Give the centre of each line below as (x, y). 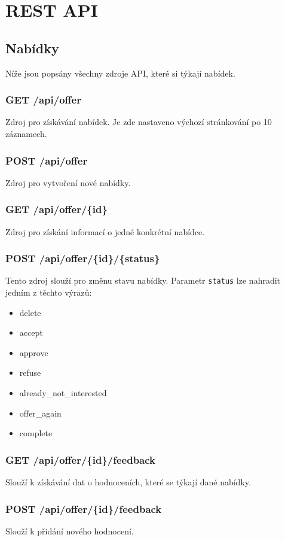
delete (30, 312)
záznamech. (26, 133)
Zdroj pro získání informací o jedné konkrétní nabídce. (105, 231)
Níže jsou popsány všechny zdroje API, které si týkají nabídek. (120, 73)
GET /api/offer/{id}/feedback (81, 459)
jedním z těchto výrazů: (49, 292)
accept (31, 332)
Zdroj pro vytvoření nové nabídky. (68, 182)
